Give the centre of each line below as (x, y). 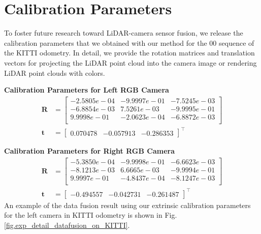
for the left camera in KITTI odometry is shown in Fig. (91, 215)
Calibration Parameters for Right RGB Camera (89, 151)
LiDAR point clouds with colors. (55, 72)
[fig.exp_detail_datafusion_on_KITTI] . (67, 225)
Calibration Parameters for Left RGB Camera (87, 90)
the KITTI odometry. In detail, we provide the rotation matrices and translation (129, 53)
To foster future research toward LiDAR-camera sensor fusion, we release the (124, 33)
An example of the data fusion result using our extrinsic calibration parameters (127, 205)
